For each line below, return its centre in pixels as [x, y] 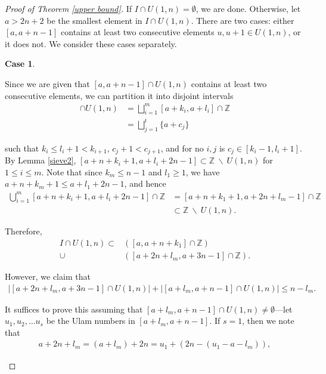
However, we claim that [48, 276]
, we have [203, 171]
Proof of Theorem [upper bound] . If [69, 8]
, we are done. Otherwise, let [248, 8]
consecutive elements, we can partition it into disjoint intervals [119, 95]
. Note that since [72, 171]
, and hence [145, 183]
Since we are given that [47, 83]
